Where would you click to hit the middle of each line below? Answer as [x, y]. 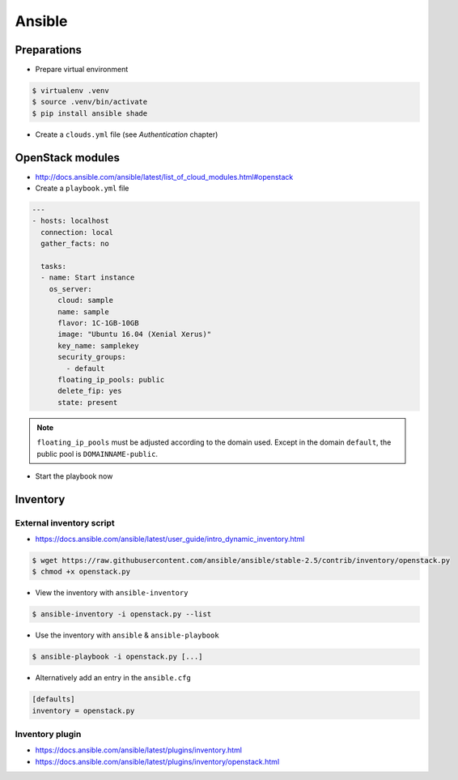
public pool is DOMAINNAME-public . [97, 454]
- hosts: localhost [70, 221]
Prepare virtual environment [82, 70]
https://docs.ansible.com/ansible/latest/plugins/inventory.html [139, 750]
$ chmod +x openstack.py [81, 572]
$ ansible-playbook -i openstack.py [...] [117, 657]
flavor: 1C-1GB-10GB [98, 323]
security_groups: [92, 357]
